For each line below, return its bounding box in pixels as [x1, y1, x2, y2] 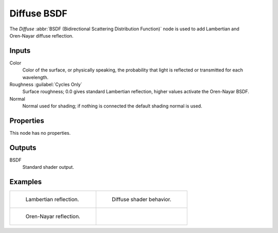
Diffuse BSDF [9, 8, 67, 19]
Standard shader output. [22, 164, 74, 170]
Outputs [9, 143, 37, 152]
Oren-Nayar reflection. [25, 213, 81, 220]
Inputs [9, 46, 31, 55]
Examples [9, 177, 42, 186]
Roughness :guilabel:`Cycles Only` [9, 81, 82, 87]
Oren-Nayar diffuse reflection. [9, 32, 74, 39]
